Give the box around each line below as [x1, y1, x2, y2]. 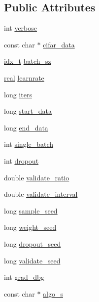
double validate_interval [4, 189, 78, 199]
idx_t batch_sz [4, 56, 51, 66]
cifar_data [43, 39, 75, 49]
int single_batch [4, 139, 54, 149]
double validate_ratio [4, 172, 69, 182]
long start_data [4, 106, 52, 116]
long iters [4, 89, 32, 99]
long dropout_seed [4, 238, 61, 249]
